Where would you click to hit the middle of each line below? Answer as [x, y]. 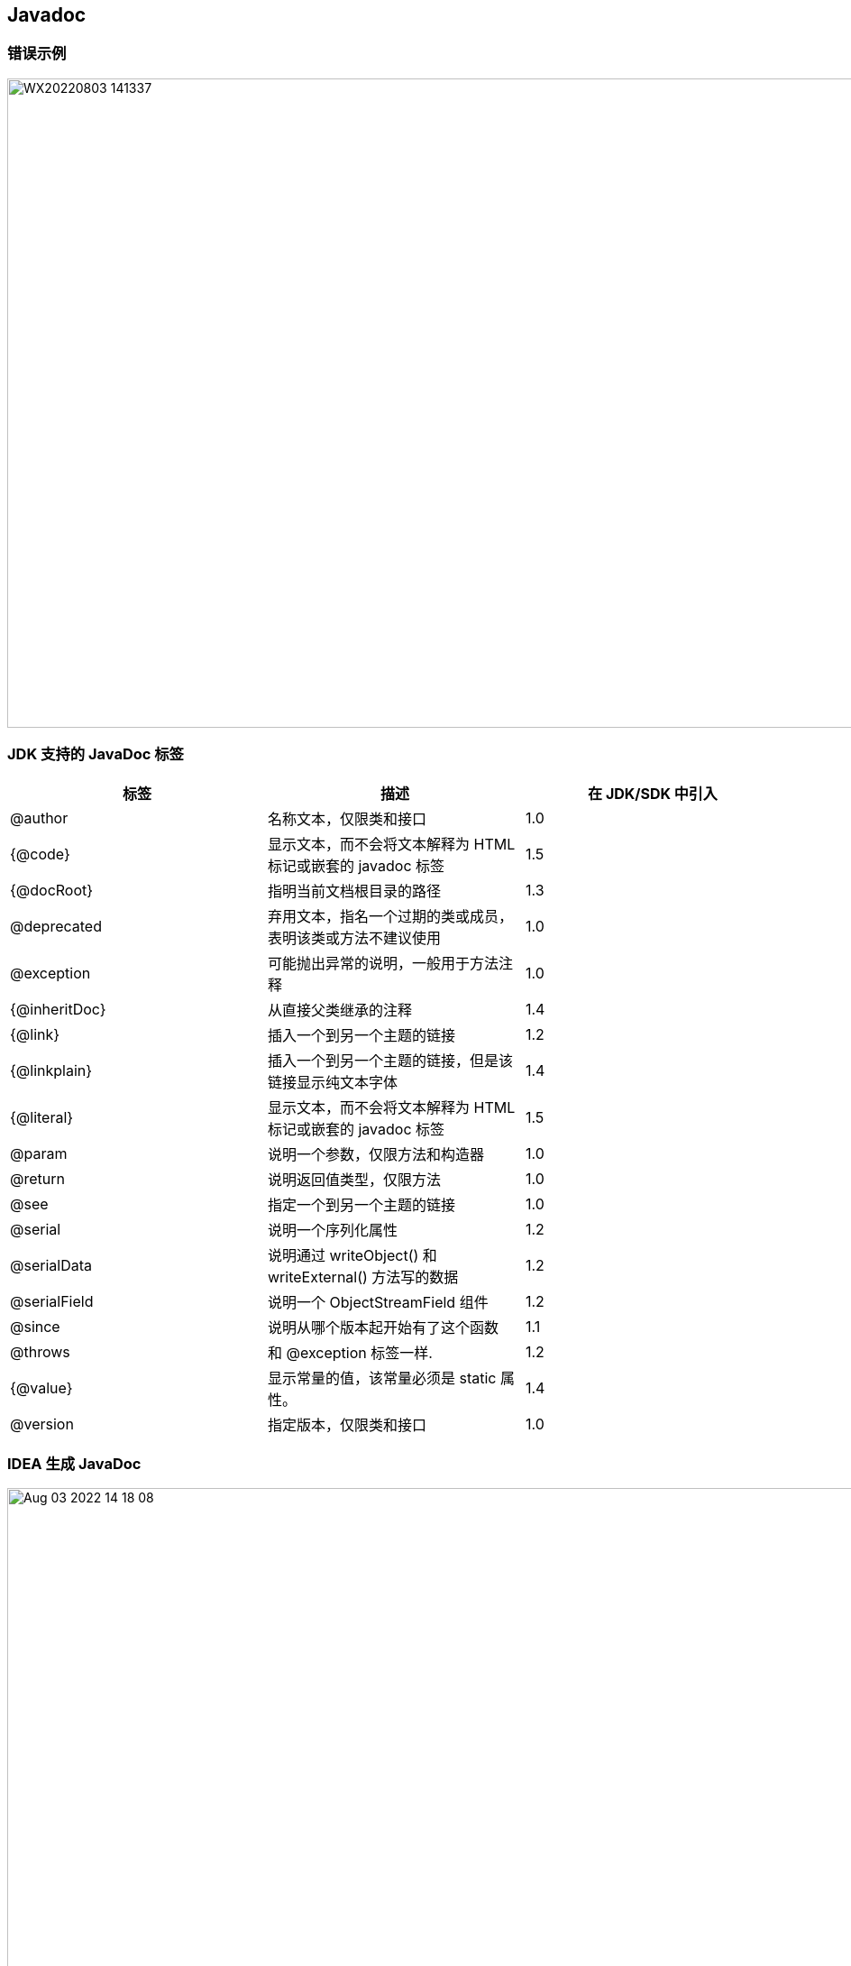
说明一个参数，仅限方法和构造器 [375, 1154]
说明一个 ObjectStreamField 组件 [378, 1302]
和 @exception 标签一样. [350, 1352]
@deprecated [56, 926]
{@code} [40, 854]
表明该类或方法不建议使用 [354, 937]
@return [37, 1178]
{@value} [41, 1387]
